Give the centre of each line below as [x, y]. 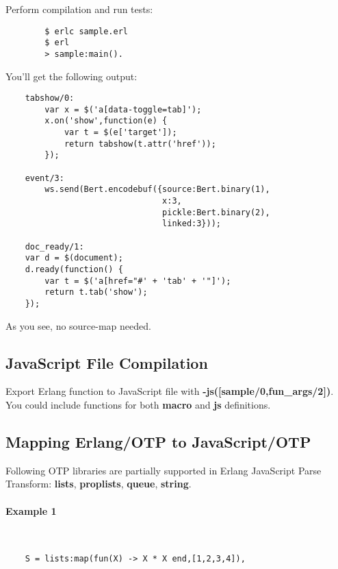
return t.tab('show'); [96, 292]
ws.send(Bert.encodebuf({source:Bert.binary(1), [157, 190]
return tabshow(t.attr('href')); [140, 144]
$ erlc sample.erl [86, 31]
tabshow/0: [50, 98]
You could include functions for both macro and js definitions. [138, 405]
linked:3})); [192, 224]
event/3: [44, 178]
